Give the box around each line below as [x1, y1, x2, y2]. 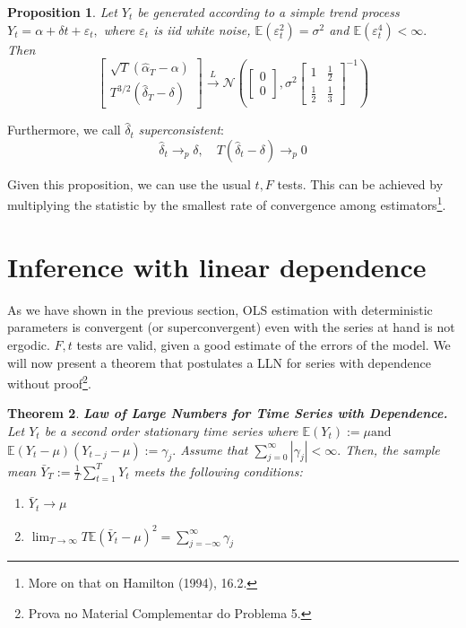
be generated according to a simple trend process [137, 3, 400, 21]
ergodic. [7, 336, 50, 353]
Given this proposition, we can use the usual [7, 174, 251, 193]
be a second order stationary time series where [44, 422, 298, 440]
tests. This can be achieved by [277, 174, 444, 193]
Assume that [180, 440, 248, 458]
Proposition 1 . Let [7, 3, 117, 21]
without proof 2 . [7, 371, 91, 392]
